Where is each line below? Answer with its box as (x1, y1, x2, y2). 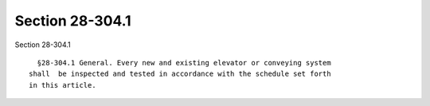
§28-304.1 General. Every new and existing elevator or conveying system (37, 58, 331, 67)
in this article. (29, 80, 96, 89)
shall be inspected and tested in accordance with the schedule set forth (29, 69, 331, 79)
